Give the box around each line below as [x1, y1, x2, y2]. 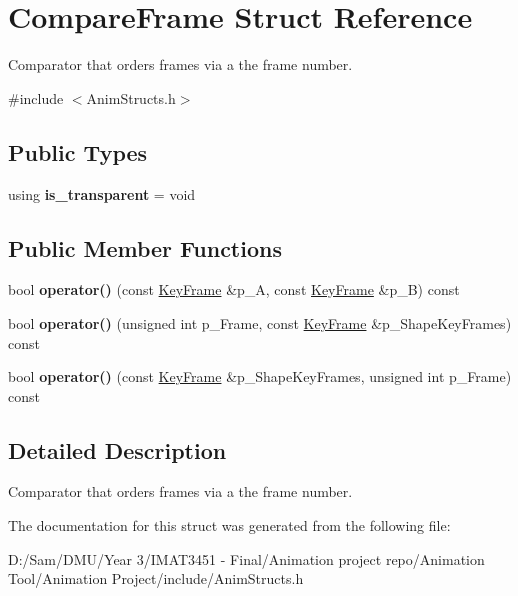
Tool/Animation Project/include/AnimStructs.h [8, 568, 304, 589]
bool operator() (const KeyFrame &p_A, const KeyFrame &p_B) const [8, 279, 460, 300]
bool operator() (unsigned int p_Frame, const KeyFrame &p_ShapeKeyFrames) [8, 312, 512, 333]
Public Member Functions [8, 232, 282, 263]
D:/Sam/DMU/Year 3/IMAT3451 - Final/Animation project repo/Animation [8, 548, 485, 569]
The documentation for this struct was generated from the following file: [8, 515, 451, 536]
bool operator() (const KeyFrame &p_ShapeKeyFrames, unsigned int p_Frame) [8, 366, 512, 387]
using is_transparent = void [8, 183, 196, 204]
